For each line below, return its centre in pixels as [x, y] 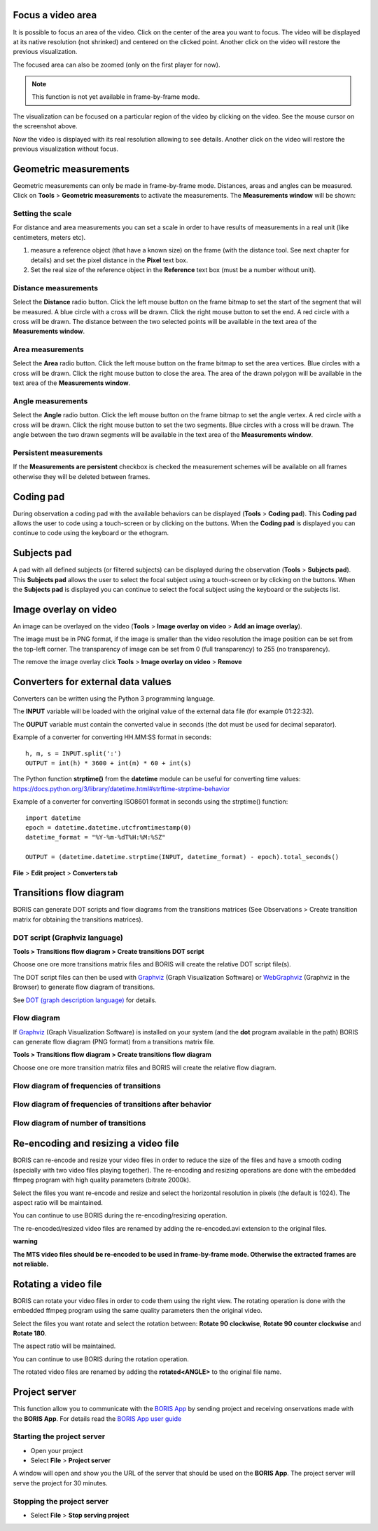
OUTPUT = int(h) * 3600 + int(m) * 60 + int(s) [108, 763]
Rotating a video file [57, 1284]
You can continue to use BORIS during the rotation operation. [101, 1359]
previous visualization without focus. [66, 149]
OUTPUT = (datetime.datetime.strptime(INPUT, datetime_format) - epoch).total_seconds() [182, 857]
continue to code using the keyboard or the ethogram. [91, 533]
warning [25, 1241]
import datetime [53, 818]
